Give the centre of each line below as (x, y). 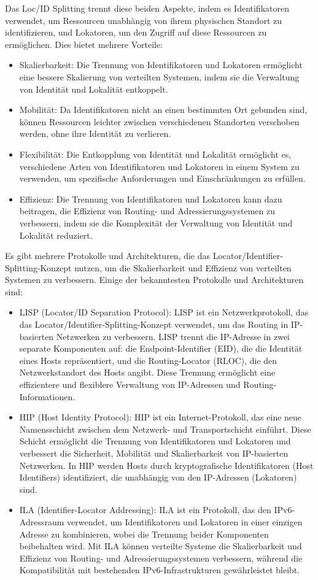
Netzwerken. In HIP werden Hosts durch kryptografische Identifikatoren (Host (166, 465)
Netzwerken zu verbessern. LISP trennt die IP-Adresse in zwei (173, 336)
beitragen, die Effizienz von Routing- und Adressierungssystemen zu (147, 211)
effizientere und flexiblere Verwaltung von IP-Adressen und (130, 385)
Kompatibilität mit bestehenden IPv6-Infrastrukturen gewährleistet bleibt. (160, 570)
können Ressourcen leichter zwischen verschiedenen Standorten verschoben (159, 121)
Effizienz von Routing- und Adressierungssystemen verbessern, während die (161, 558)
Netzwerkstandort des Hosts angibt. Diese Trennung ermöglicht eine (147, 372)
